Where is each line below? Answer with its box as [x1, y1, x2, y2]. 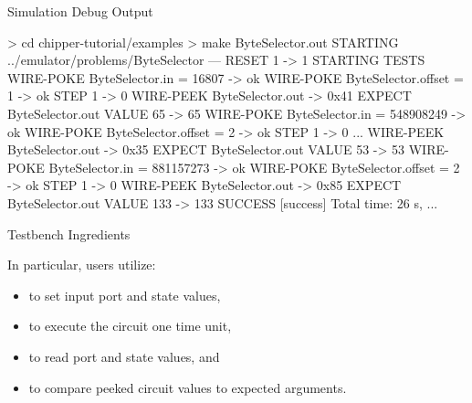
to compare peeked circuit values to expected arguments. [28, 377, 347, 397]
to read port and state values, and [28, 346, 220, 366]
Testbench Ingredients [7, 224, 131, 243]
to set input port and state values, [28, 285, 221, 304]
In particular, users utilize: [7, 255, 156, 274]
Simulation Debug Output [7, 2, 153, 20]
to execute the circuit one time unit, [28, 316, 232, 335]
